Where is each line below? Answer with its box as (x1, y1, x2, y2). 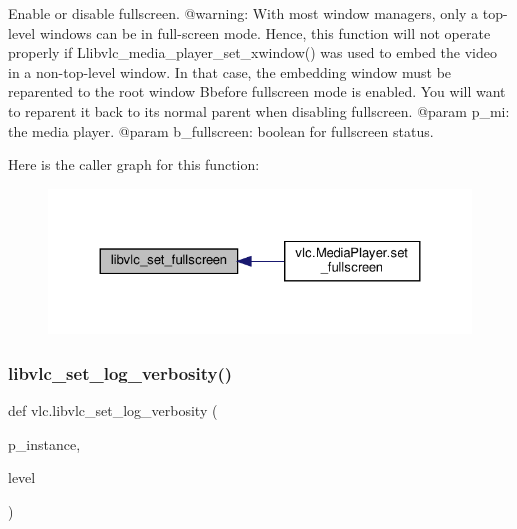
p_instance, (8, 433, 81, 454)
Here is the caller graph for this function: (8, 154, 260, 175)
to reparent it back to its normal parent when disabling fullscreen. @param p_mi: (8, 100, 510, 121)
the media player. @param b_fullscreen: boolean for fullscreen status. (8, 120, 434, 141)
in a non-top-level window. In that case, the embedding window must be (8, 61, 452, 82)
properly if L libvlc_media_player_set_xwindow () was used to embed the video (8, 42, 497, 63)
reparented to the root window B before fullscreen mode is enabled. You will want (8, 81, 506, 102)
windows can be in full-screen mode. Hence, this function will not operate (39, 22, 491, 43)
